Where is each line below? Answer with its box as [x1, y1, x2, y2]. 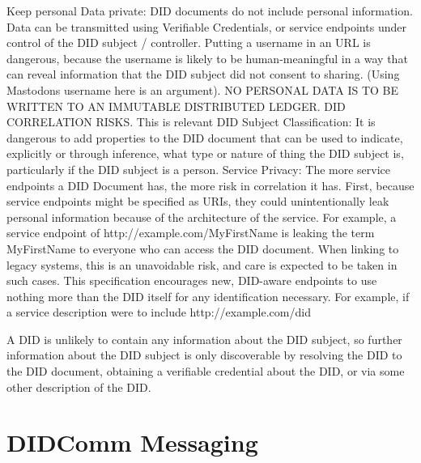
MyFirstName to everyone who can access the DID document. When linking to [6, 240, 399, 257]
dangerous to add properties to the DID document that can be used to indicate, [6, 129, 403, 146]
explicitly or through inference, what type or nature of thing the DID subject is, [6, 145, 404, 162]
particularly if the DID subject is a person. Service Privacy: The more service [6, 160, 391, 177]
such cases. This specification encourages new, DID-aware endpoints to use [6, 272, 377, 289]
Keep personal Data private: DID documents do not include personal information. [6, 2, 413, 19]
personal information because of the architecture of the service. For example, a [6, 208, 397, 225]
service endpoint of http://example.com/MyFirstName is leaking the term [6, 224, 375, 241]
